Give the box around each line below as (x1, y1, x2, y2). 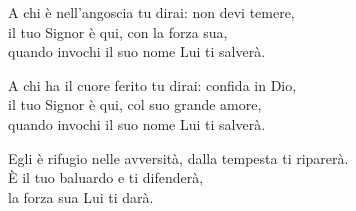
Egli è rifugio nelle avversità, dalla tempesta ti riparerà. (8, 147, 349, 168)
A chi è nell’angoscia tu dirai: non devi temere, (8, 2, 295, 22)
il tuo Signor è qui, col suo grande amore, (8, 94, 262, 115)
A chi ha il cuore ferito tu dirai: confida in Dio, (8, 74, 297, 95)
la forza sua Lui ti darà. (8, 186, 154, 207)
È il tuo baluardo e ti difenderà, (8, 167, 204, 188)
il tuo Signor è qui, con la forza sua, (8, 21, 228, 42)
